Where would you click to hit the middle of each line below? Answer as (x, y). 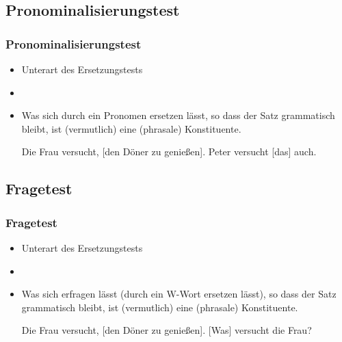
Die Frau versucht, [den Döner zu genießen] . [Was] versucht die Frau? (167, 330)
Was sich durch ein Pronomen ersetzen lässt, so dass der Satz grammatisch (178, 115)
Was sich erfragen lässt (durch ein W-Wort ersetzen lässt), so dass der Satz (179, 294)
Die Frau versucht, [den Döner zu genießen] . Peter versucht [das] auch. (169, 152)
